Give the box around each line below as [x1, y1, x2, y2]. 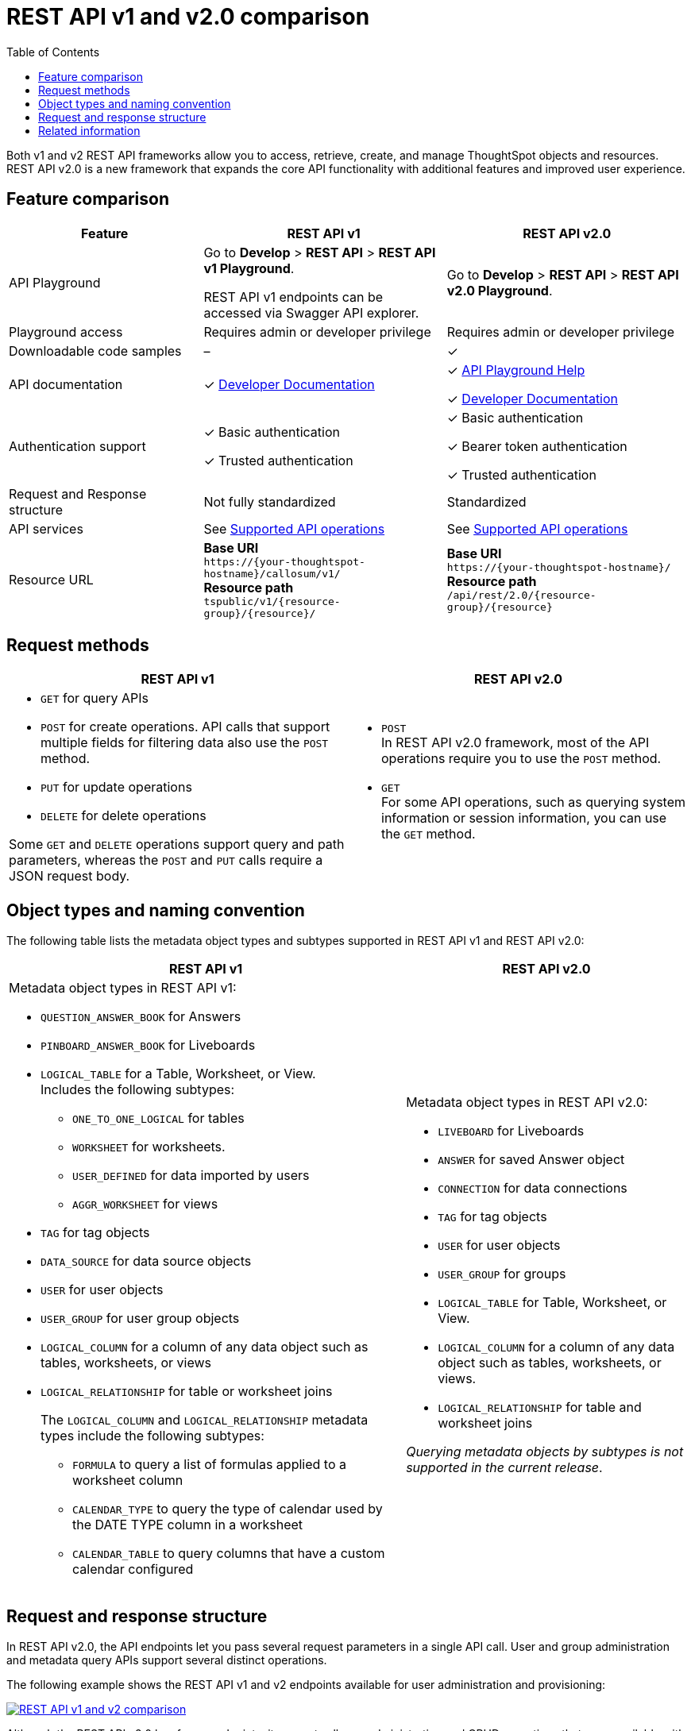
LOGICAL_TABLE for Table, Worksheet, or [438, 1294, 667, 1311]
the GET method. [381, 826, 476, 842]
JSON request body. [9, 868, 130, 885]
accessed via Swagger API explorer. [203, 304, 419, 321]
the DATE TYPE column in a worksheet [72, 1517, 303, 1533]
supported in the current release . [406, 1459, 603, 1476]
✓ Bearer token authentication [446, 438, 627, 454]
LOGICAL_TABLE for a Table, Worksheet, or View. [41, 1066, 316, 1082]
